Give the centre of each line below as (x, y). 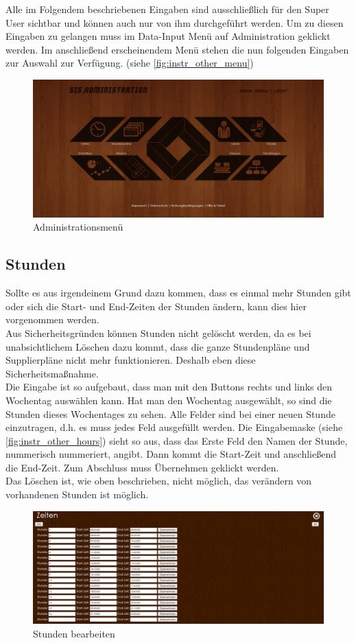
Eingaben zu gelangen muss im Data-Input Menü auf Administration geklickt (168, 36)
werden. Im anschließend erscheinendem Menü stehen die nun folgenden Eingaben (177, 49)
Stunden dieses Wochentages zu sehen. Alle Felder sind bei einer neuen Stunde (170, 413)
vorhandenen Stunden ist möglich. (77, 494)
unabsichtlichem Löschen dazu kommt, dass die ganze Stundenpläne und (158, 346)
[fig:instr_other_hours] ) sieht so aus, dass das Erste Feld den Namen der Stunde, (177, 440)
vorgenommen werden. (52, 319)
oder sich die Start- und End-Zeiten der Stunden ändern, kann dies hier (156, 306)
